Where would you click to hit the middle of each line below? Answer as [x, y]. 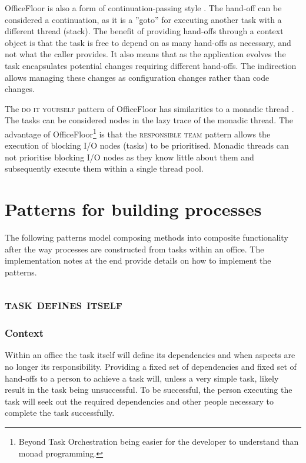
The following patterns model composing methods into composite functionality [147, 237]
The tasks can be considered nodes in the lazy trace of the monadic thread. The [149, 120]
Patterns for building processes [133, 209]
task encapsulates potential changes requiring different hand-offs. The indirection [151, 65]
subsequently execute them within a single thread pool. [104, 168]
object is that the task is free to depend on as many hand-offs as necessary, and [148, 42]
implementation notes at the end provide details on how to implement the [138, 260]
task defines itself [64, 303]
